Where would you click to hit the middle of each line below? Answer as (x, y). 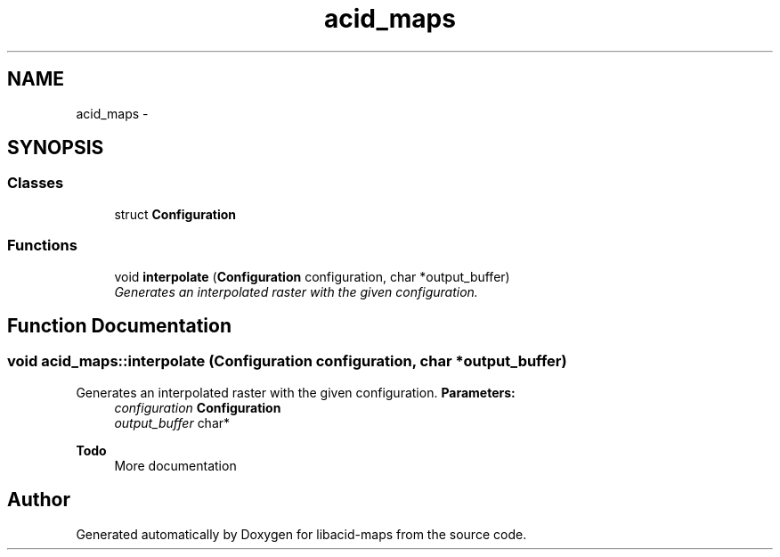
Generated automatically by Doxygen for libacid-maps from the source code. (301, 534)
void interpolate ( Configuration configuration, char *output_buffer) (312, 276)
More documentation (175, 465)
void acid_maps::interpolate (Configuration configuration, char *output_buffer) (287, 361)
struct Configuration (175, 214)
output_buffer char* (172, 422)
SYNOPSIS (56, 148)
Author (39, 500)
